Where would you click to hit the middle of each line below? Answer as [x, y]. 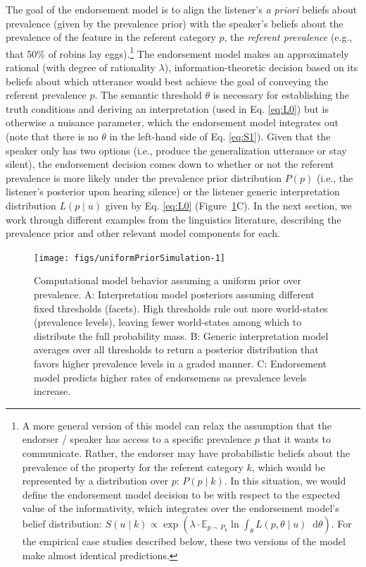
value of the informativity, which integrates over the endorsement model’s [181, 508]
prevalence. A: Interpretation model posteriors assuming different [174, 294]
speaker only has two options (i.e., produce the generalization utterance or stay [176, 150]
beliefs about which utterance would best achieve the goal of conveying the [167, 81]
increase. [52, 391]
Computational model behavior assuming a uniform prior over [168, 280]
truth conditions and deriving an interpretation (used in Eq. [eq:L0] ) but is [167, 108]
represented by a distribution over [95, 481]
